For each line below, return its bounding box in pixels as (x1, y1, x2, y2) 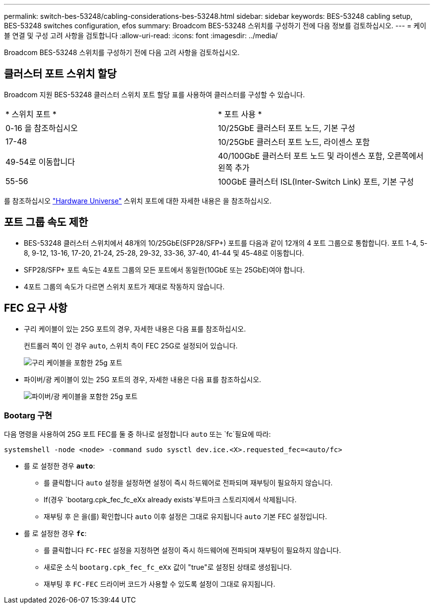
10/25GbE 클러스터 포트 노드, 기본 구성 (218, 123, 355, 133)
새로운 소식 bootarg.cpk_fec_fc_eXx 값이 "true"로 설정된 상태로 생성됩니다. (44, 563, 292, 572)
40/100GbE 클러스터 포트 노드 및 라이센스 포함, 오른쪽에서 (218, 150, 424, 161)
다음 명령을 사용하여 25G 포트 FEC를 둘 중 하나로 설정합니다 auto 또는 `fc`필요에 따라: (4, 430, 271, 439)
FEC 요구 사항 (4, 302, 67, 315)
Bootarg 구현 (4, 410, 53, 420)
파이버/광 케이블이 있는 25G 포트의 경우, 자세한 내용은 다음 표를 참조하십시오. (24, 375, 262, 384)
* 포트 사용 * (218, 109, 262, 119)
